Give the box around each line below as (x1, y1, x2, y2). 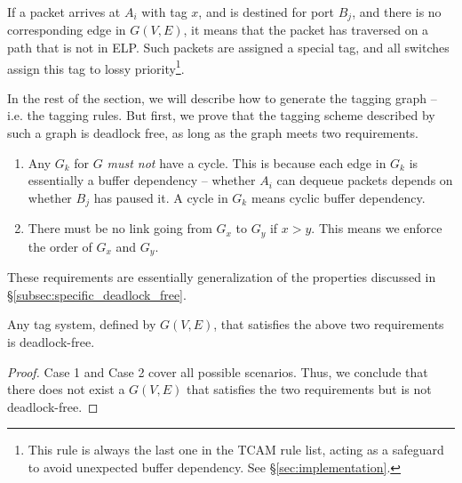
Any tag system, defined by (7, 315, 156, 334)
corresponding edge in (7, 20, 126, 39)
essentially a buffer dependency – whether (28, 171, 256, 189)
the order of (28, 237, 92, 255)
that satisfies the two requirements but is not (186, 380, 432, 398)
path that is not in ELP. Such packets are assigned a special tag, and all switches (7, 38, 450, 57)
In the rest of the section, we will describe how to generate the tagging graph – (7, 88, 437, 107)
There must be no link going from (28, 219, 212, 237)
